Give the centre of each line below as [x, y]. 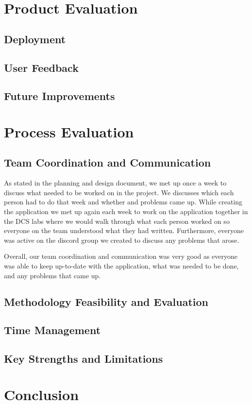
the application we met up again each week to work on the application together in [126, 211]
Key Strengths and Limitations [84, 359]
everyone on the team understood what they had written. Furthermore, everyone [124, 230]
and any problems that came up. [52, 275]
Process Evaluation [69, 131]
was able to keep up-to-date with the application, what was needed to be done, [121, 266]
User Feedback [41, 67]
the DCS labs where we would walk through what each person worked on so [117, 221]
